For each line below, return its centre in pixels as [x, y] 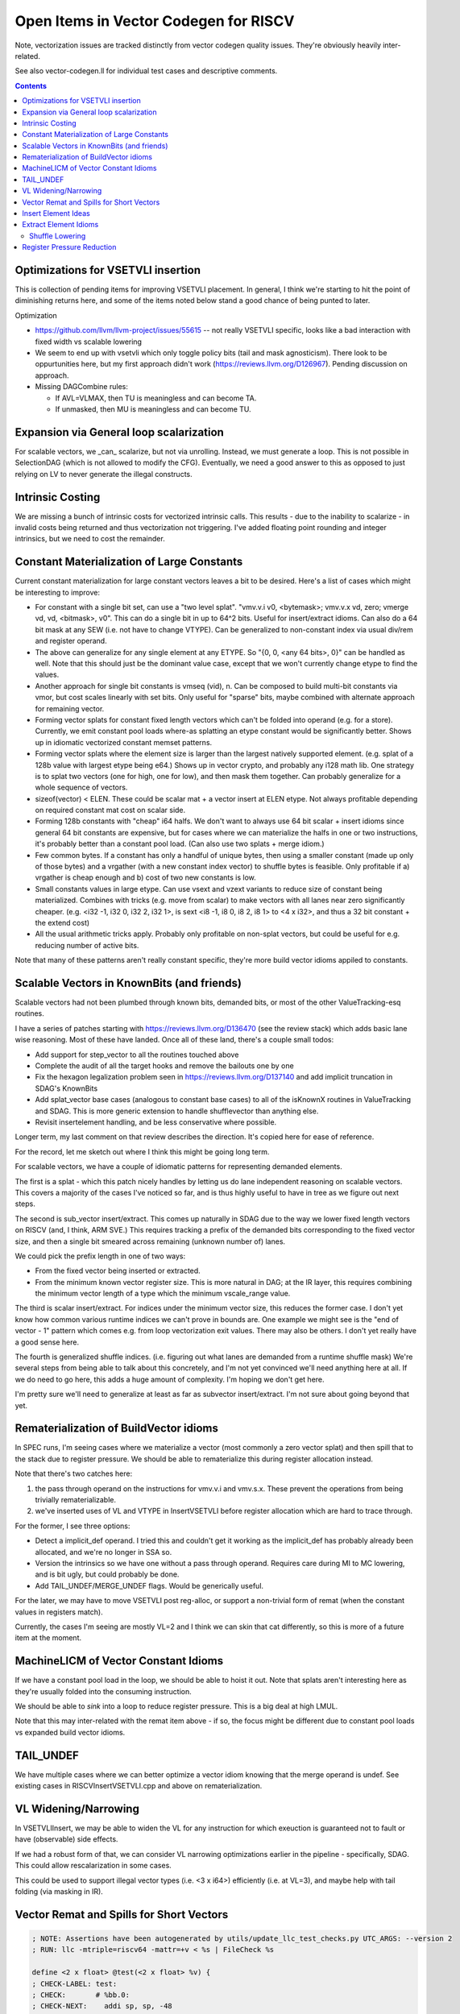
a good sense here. [47, 1342]
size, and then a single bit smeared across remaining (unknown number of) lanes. [150, 1241]
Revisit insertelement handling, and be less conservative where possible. [156, 1122]
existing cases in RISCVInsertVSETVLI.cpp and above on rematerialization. [139, 1786]
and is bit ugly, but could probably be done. [107, 1574]
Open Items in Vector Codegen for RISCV [155, 21]
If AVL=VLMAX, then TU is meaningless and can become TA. [156, 398]
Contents [31, 85]
